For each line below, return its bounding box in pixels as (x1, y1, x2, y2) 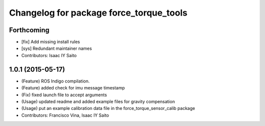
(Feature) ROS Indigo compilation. (21, 78, 90, 84)
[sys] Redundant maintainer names (21, 45, 92, 51)
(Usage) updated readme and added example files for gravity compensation (21, 98, 175, 105)
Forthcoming (9, 26, 50, 34)
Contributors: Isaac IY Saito (21, 52, 77, 58)
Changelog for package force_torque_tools (9, 7, 187, 18)
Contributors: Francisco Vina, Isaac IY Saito (21, 112, 109, 118)
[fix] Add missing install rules (21, 39, 80, 45)
